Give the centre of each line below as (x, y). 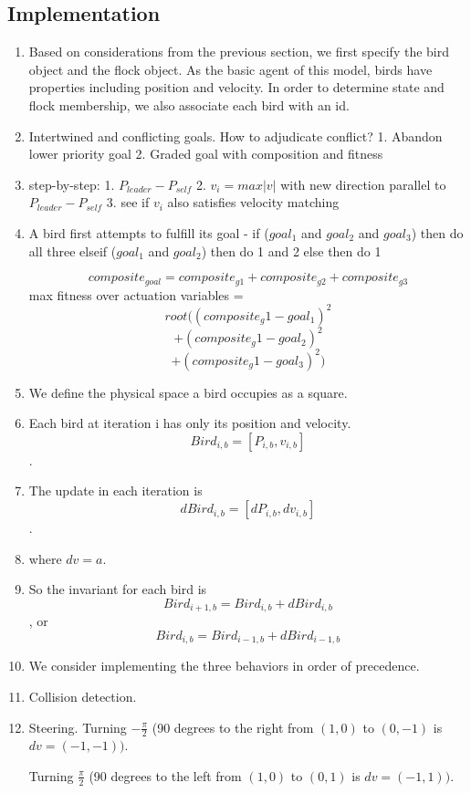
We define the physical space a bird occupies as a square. (188, 392)
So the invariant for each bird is (118, 589)
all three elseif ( (73, 250)
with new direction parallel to (363, 184)
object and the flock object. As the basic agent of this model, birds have (230, 69)
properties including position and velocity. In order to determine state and (236, 87)
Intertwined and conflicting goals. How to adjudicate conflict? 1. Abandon (235, 136)
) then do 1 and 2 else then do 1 (291, 250)
